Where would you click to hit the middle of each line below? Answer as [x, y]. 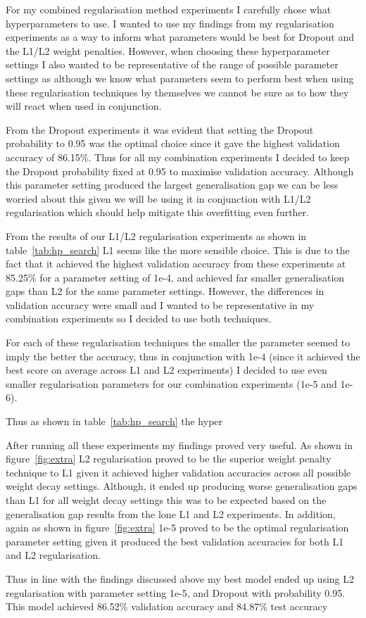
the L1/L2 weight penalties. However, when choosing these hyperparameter [168, 50]
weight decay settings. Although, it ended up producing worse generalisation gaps [182, 486]
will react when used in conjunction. [84, 106]
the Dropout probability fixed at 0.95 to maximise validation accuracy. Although [180, 171]
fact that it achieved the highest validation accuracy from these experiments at [176, 264]
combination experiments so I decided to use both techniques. [139, 319]
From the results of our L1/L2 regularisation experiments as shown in [156, 235]
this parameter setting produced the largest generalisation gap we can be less [172, 185]
